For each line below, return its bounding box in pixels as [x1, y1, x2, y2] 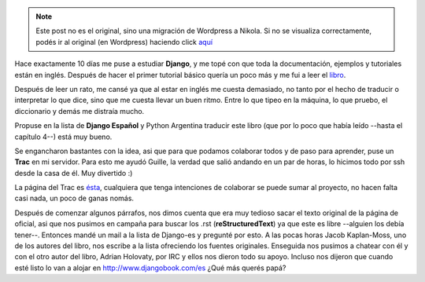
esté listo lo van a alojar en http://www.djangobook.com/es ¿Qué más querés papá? [14, 263, 286, 273]
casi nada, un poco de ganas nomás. [14, 193, 134, 203]
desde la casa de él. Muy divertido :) [14, 168, 133, 178]
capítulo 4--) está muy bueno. [14, 132, 113, 141]
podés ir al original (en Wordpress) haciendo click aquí [35, 37, 213, 46]
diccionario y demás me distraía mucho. [14, 106, 145, 115]
